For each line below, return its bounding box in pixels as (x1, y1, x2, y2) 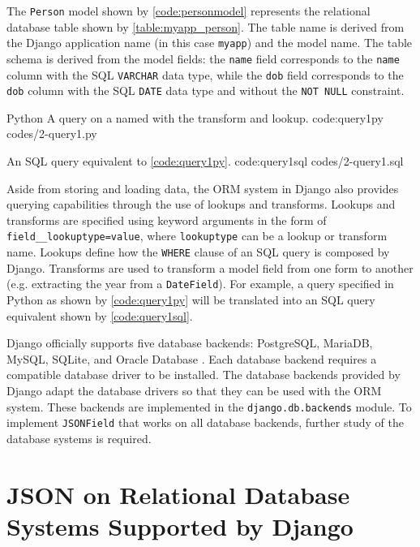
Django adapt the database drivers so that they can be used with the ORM (6, 381, 382, 398)
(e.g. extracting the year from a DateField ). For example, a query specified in (6, 275, 394, 292)
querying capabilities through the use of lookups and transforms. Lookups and (6, 196, 396, 213)
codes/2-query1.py (6, 125, 97, 142)
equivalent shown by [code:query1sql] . (6, 307, 193, 324)
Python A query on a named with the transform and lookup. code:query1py (6, 109, 384, 126)
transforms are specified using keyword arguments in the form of (6, 211, 327, 228)
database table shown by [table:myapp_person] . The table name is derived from (6, 18, 405, 35)
